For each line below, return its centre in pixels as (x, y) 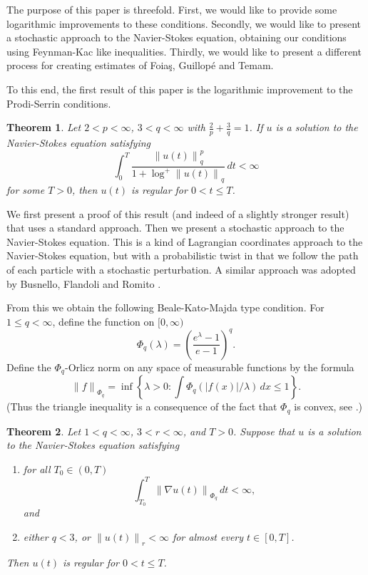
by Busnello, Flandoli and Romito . (84, 283)
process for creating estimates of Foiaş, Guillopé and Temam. (140, 65)
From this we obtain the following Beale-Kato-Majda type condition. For (165, 307)
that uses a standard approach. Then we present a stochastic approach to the (175, 228)
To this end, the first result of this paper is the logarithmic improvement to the (180, 89)
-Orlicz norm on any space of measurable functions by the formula (209, 367)
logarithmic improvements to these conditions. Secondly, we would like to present (184, 23)
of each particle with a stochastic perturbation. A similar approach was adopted (181, 270)
